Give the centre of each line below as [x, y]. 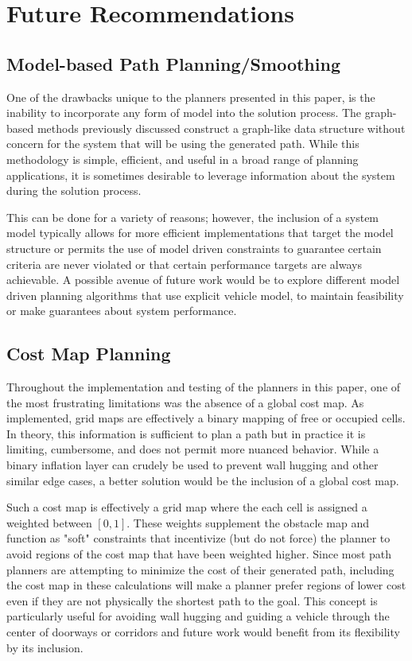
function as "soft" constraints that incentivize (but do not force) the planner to [198, 538]
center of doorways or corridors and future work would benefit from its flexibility [203, 632]
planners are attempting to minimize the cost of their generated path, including [200, 569]
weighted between [49, 522]
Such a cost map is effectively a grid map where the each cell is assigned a [187, 507]
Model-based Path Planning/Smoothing [173, 63]
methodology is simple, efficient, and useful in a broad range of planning [183, 159]
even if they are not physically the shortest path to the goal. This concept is [192, 600]
